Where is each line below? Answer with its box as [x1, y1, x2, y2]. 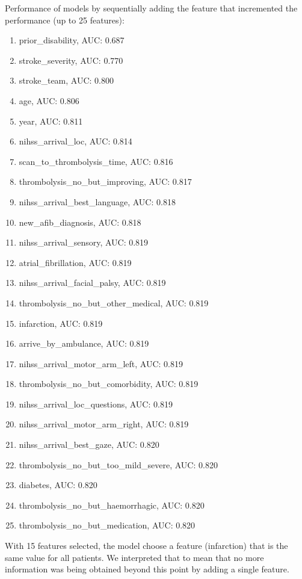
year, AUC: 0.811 [19, 114, 83, 127]
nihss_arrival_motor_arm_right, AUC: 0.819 [19, 418, 189, 430]
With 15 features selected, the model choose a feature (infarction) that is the [5, 539, 288, 552]
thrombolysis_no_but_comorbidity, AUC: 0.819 [19, 377, 199, 390]
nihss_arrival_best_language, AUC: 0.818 [19, 195, 176, 208]
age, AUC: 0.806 [19, 94, 79, 107]
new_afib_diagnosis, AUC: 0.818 [19, 215, 141, 228]
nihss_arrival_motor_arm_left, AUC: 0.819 [19, 357, 183, 370]
